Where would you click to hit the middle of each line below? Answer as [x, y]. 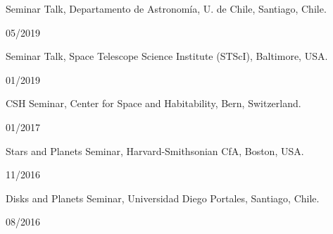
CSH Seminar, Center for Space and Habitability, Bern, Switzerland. [153, 103]
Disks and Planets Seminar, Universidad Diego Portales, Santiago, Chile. [163, 198]
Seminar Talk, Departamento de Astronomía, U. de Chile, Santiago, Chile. [166, 8]
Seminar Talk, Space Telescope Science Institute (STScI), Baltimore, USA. [167, 56]
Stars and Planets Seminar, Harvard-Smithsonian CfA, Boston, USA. [155, 150]
